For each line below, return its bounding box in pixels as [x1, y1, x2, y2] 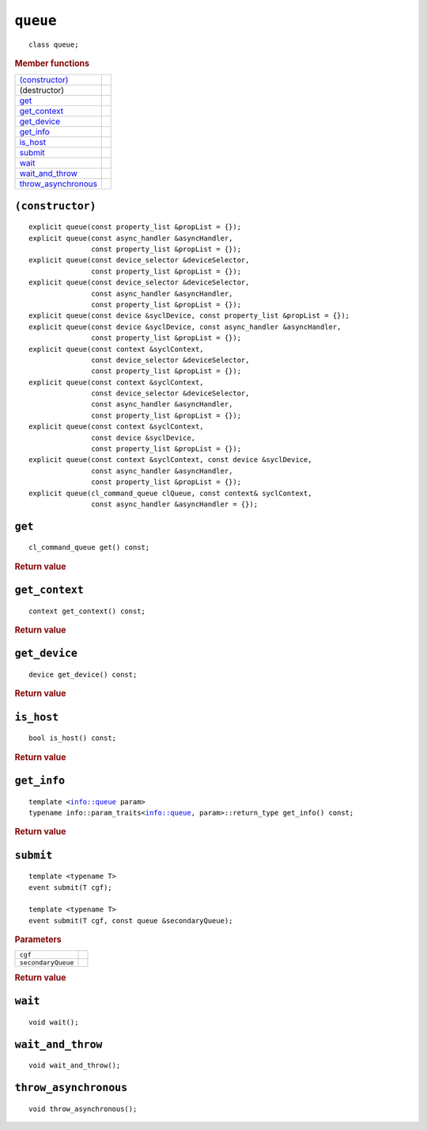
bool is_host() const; [28, 734, 117, 743]
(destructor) [19, 85, 65, 96]
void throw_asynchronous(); [28, 1104, 138, 1113]
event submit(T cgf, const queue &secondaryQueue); [28, 916, 233, 925]
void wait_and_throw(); [28, 1061, 121, 1070]
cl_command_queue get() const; [28, 543, 150, 552]
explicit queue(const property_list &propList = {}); [28, 223, 241, 231]
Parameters [14, 934, 62, 945]
